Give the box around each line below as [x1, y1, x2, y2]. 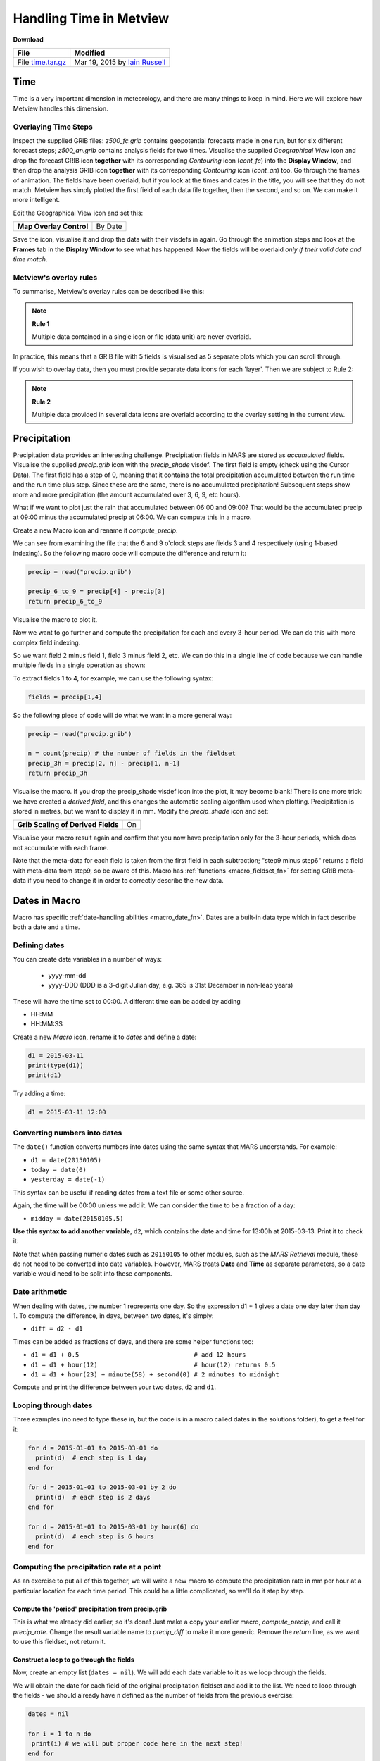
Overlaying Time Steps [13, 122, 93, 132]
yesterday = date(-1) [30, 1176, 106, 1183]
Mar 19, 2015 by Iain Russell [74, 57, 166, 67]
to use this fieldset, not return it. [13, 1638, 106, 1646]
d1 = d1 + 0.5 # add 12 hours [30, 1351, 246, 1359]
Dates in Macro [13, 895, 81, 907]
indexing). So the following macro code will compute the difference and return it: [13, 549, 246, 557]
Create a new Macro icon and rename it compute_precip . [13, 525, 179, 535]
